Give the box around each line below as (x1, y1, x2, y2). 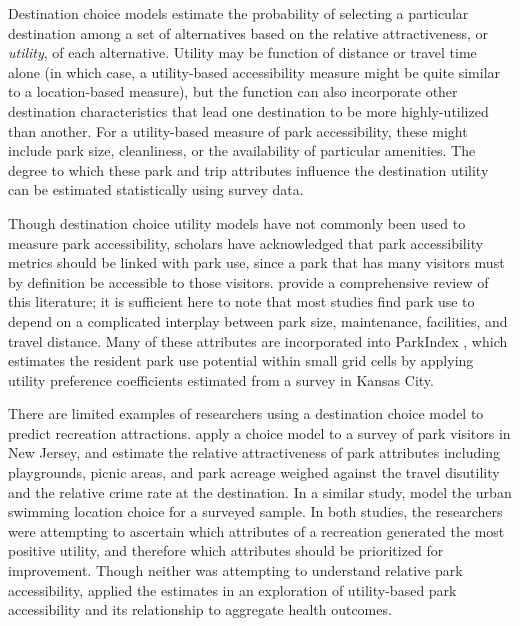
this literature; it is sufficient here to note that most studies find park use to (8, 291, 475, 312)
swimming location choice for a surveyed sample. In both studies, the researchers (8, 501, 503, 522)
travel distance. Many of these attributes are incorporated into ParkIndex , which (8, 330, 508, 351)
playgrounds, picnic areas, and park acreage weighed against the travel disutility (8, 462, 500, 483)
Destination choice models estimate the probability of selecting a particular (8, 3, 469, 23)
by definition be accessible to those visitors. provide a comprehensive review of (8, 271, 489, 292)
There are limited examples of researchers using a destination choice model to (8, 403, 484, 424)
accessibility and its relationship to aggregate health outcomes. (8, 599, 392, 620)
